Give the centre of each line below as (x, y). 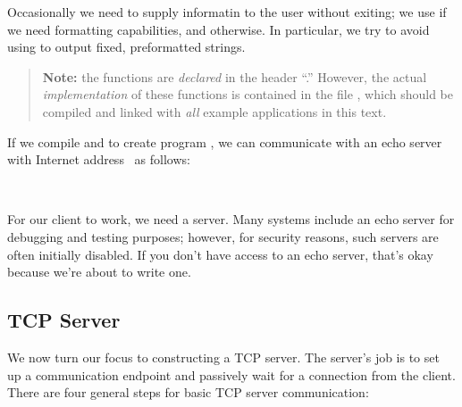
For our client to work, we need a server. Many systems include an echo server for (231, 219)
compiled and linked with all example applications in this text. (214, 111)
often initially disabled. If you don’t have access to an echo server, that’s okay (220, 254)
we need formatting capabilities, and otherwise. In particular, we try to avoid (218, 29)
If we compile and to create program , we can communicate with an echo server (225, 141)
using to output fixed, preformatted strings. (126, 47)
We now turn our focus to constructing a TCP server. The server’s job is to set (223, 357)
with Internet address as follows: (99, 159)
